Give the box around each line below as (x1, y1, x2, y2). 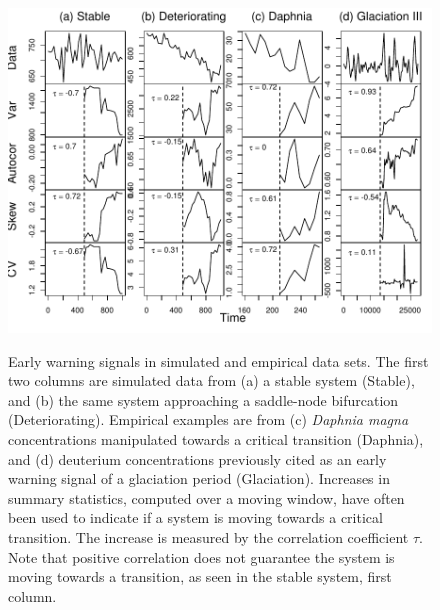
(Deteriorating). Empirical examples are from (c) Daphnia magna (8, 409, 409, 430)
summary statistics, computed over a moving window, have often (8, 487, 405, 508)
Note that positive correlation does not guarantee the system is (8, 546, 395, 567)
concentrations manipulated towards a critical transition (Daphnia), (8, 429, 424, 450)
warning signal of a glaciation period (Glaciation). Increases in (8, 468, 390, 489)
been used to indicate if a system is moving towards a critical (8, 507, 383, 528)
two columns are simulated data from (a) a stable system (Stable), (8, 370, 415, 391)
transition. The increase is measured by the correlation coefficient (8, 527, 409, 547)
